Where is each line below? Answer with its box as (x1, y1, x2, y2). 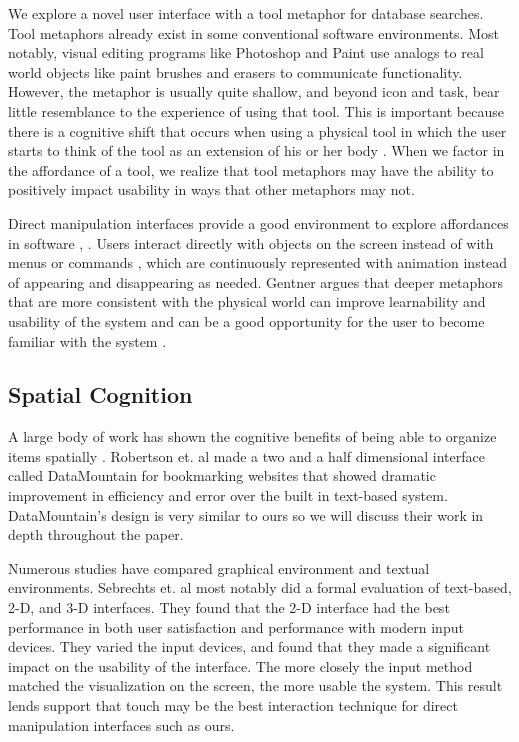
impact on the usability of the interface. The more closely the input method (8, 655, 473, 676)
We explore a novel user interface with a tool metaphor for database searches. (8, 3, 484, 23)
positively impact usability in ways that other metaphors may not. (8, 179, 415, 200)
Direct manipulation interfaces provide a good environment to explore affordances (8, 212, 509, 233)
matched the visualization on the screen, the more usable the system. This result (8, 675, 503, 696)
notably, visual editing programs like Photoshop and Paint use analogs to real (8, 42, 484, 63)
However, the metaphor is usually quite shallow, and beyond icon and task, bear (8, 81, 500, 102)
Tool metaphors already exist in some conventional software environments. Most (8, 22, 499, 43)
